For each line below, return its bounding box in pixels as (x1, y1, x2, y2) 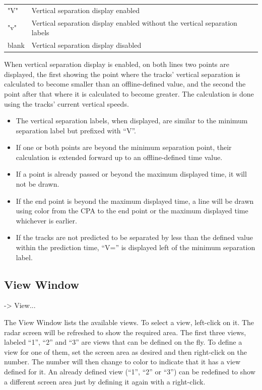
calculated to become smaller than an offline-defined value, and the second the (4, 79, 246, 89)
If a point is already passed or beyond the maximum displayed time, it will (16, 169, 247, 179)
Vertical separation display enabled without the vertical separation (31, 17, 237, 28)
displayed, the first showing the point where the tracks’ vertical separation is (4, 68, 240, 79)
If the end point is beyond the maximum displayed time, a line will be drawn (16, 195, 254, 206)
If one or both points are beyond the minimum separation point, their (16, 142, 232, 152)
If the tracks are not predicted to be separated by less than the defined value (16, 232, 253, 243)
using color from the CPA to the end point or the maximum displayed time (16, 205, 248, 216)
